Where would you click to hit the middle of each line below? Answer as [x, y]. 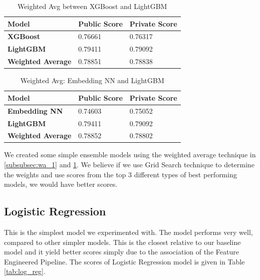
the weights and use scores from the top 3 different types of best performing [120, 174]
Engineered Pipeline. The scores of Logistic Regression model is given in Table [124, 261]
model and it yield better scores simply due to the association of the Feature [121, 252]
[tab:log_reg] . [25, 271]
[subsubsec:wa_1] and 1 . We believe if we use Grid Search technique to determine [129, 165]
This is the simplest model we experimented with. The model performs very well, [128, 232]
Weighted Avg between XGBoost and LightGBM [92, 6]
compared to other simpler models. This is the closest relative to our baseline [122, 242]
